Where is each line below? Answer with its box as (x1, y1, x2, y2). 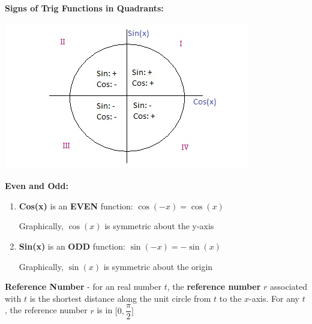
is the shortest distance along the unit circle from (29, 292, 211, 304)
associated (270, 280, 308, 293)
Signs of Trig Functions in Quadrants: (5, 2, 164, 14)
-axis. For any (249, 292, 299, 304)
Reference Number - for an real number (5, 280, 161, 293)
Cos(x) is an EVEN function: (19, 199, 133, 212)
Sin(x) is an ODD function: (19, 239, 125, 252)
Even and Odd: (5, 179, 68, 192)
